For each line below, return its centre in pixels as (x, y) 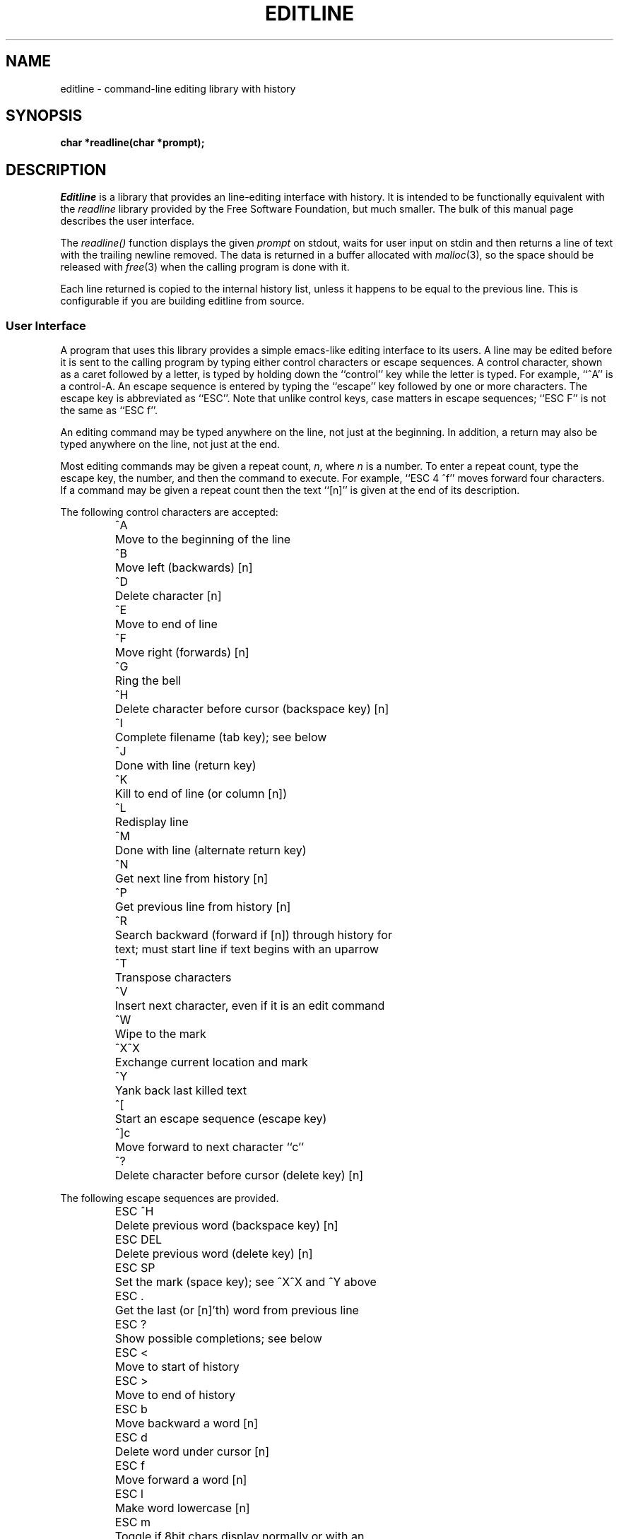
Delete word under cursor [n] (192, 1452)
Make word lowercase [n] (182, 1508)
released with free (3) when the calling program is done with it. (205, 267)
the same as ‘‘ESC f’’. (109, 411)
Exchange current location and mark (211, 1062)
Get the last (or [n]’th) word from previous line (237, 1310)
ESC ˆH (134, 1211)
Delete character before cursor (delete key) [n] (239, 1175)
